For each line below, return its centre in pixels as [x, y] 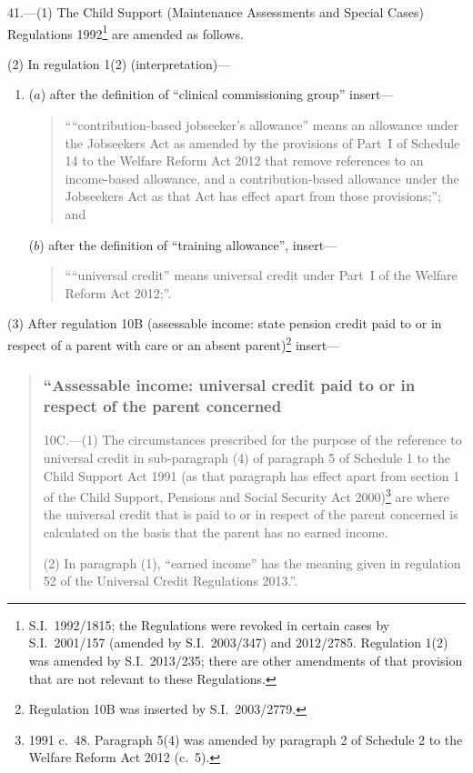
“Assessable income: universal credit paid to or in [229, 385]
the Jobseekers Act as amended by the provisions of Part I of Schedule [262, 142]
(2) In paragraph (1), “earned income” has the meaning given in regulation [252, 562]
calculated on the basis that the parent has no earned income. [216, 532]
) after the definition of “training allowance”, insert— [188, 244]
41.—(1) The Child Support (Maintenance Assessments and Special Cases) [216, 12]
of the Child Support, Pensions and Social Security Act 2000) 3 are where [246, 495]
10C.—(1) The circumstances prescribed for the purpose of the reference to [252, 440]
